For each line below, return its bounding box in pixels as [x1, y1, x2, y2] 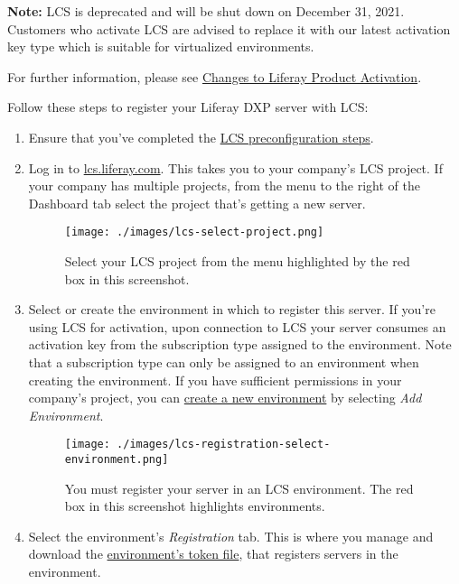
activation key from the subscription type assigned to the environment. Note [28, 335, 452, 354]
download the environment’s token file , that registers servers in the [28, 544, 398, 563]
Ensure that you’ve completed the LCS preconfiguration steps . [28, 127, 374, 146]
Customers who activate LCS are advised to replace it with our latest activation [7, 19, 451, 38]
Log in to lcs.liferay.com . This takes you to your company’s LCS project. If [28, 158, 443, 177]
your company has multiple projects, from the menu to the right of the [28, 176, 420, 195]
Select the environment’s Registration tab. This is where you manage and [28, 526, 434, 545]
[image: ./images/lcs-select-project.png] [64, 226, 324, 239]
